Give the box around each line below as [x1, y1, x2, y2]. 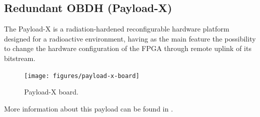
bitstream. [4, 52, 36, 63]
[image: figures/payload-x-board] [24, 72, 140, 79]
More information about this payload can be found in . [4, 103, 173, 113]
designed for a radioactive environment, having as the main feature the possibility [4, 33, 256, 43]
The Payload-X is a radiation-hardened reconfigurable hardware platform [4, 23, 229, 34]
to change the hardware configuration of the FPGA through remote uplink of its [4, 43, 251, 53]
